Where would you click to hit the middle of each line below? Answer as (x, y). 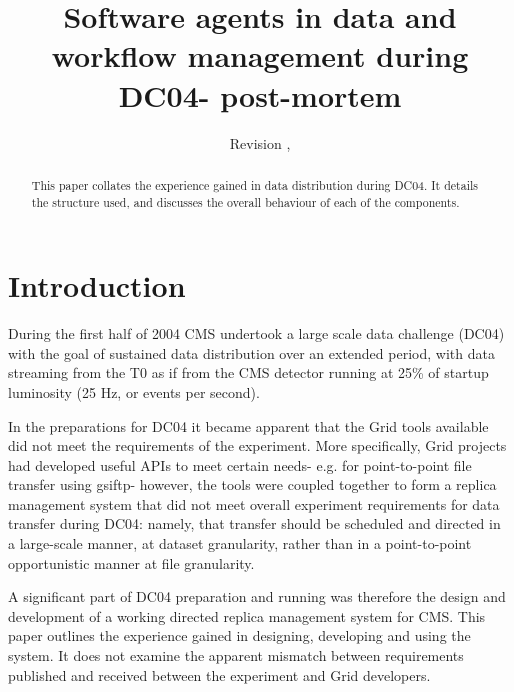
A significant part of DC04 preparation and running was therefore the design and (257, 596)
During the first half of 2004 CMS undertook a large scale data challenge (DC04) (256, 333)
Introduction (97, 285)
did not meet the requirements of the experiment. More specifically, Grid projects (257, 445)
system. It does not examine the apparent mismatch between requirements (236, 655)
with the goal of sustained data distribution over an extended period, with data (251, 352)
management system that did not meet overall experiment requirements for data (254, 503)
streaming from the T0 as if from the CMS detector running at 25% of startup (248, 372)
